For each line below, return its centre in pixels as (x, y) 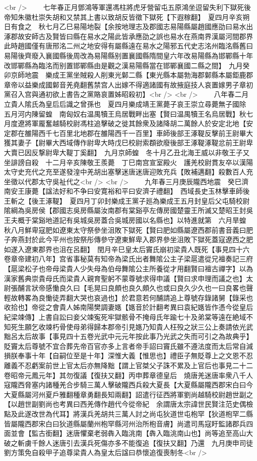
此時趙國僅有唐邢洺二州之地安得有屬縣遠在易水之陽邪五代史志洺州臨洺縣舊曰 (128, 46)
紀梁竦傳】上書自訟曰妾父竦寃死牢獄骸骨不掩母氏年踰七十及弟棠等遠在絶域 (125, 317)
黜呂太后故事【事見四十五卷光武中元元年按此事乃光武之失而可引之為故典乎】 (128, 336)
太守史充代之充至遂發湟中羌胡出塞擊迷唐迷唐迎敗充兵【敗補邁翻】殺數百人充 (128, 172)
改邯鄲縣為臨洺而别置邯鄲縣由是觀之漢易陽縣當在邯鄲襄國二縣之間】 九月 (123, 65)
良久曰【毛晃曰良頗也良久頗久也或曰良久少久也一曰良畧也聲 (156, 288)
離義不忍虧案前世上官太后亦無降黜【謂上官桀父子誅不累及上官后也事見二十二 (128, 365)
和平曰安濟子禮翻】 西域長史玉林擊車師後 (182, 191)
